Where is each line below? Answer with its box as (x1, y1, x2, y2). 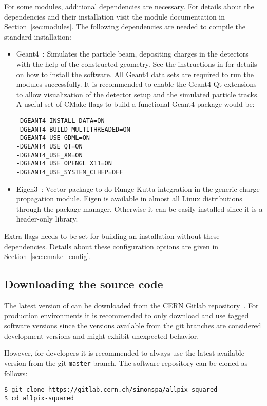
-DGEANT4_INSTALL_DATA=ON (16, 117, 105, 124)
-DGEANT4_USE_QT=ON (16, 142, 83, 150)
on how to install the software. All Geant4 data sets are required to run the (16, 68, 254, 79)
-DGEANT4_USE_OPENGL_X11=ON (16, 160, 112, 168)
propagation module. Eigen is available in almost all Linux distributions (16, 193, 242, 204)
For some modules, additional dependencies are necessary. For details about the (4, 1, 254, 11)
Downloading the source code (4, 276, 163, 292)
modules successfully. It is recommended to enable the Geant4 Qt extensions (16, 79, 257, 89)
